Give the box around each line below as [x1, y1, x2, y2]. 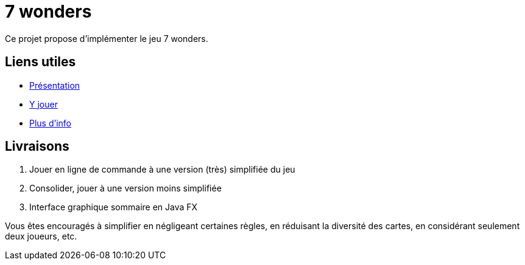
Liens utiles [5, 54, 76, 70]
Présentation [29, 80, 80, 91]
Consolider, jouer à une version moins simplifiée [29, 183, 222, 194]
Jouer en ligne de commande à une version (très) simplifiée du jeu [29, 164, 295, 175]
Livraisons [5, 139, 69, 154]
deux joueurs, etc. [5, 231, 77, 242]
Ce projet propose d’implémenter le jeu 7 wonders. [5, 33, 208, 44]
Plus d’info [29, 117, 71, 128]
